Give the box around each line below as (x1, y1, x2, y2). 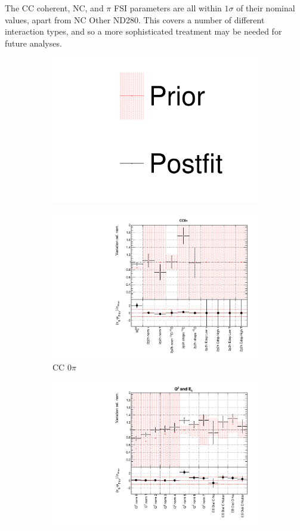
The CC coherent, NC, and (5, 2, 104, 14)
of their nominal (236, 2, 295, 14)
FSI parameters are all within (114, 2, 222, 14)
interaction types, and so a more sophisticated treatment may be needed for (5, 25, 282, 38)
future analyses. (5, 36, 62, 49)
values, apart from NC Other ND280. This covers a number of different (5, 13, 265, 26)
